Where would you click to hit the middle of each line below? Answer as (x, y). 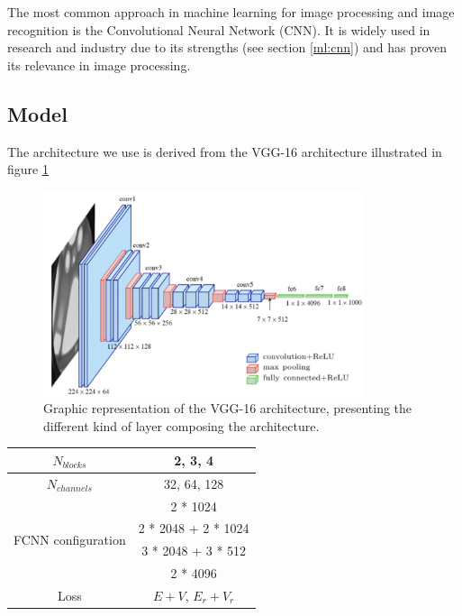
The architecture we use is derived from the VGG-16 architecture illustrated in (225, 151)
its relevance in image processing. (99, 64)
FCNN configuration (70, 539)
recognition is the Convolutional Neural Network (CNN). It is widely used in (219, 29)
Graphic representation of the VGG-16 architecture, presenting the (228, 408)
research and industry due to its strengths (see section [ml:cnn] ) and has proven (227, 47)
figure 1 (28, 169)
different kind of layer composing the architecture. (181, 425)
